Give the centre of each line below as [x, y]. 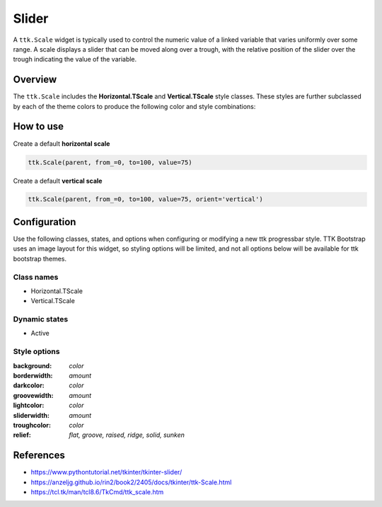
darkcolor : [29, 385]
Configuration [45, 222]
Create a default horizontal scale [62, 143]
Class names [36, 277]
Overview [35, 80]
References [39, 456]
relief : [22, 435]
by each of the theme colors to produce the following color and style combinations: [134, 106]
